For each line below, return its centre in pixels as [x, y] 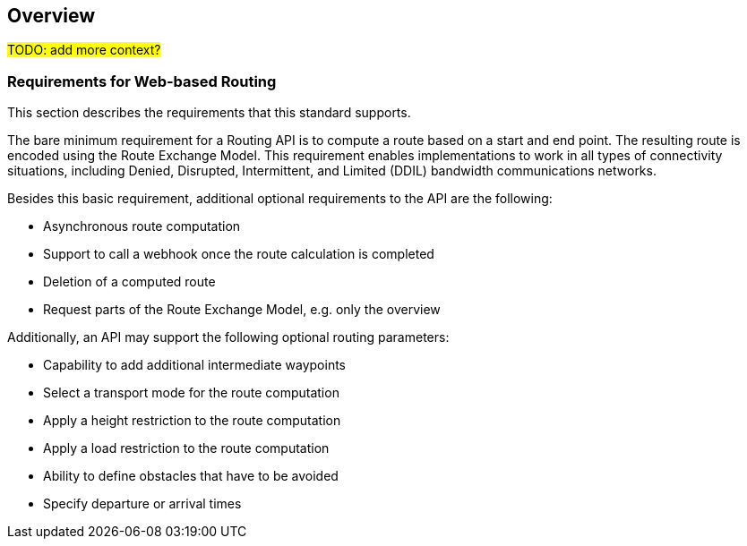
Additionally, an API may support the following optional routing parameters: [228, 337]
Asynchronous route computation [142, 226]
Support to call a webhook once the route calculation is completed [239, 254]
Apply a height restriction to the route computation [192, 421]
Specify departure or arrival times [142, 504]
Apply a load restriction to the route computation [186, 448]
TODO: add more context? [84, 50]
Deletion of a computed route [129, 282]
